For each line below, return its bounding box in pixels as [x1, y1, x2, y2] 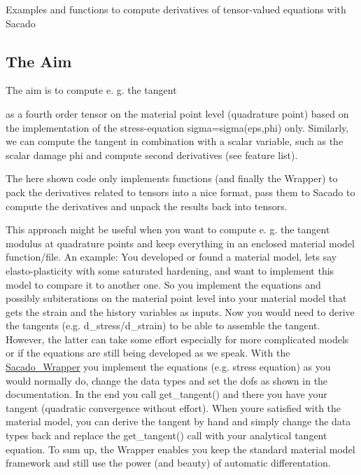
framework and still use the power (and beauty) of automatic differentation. [6, 455, 331, 470]
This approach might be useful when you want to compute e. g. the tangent [6, 222, 330, 237]
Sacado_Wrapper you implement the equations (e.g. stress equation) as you [6, 359, 331, 374]
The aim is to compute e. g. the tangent [6, 83, 177, 97]
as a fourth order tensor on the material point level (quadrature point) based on [6, 106, 349, 121]
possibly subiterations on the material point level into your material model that [6, 291, 347, 305]
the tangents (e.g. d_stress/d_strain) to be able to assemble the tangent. [6, 318, 320, 333]
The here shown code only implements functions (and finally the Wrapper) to [6, 171, 338, 186]
